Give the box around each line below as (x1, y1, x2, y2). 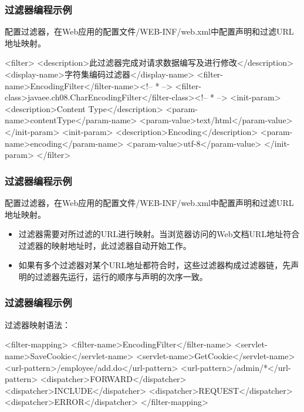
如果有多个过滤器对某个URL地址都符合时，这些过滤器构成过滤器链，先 (18, 259, 291, 271)
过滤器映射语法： (5, 318, 70, 330)
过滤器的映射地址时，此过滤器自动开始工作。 (18, 239, 191, 251)
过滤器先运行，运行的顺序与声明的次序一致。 (35, 270, 208, 282)
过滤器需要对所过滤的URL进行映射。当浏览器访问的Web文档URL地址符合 (18, 228, 300, 240)
